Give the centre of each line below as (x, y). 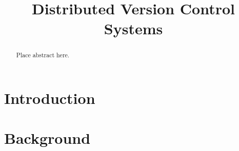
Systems (133, 28)
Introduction (50, 98)
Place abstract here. (43, 55)
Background (47, 138)
